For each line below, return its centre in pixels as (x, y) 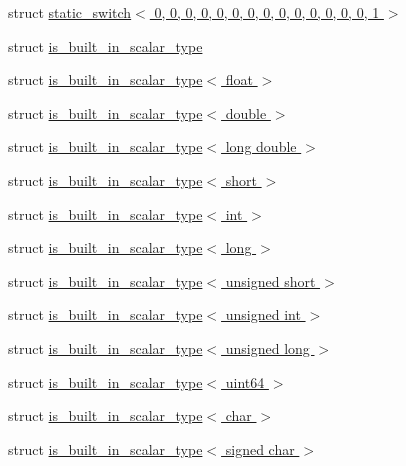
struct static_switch (70, 12)
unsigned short (270, 280)
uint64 (245, 381)
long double (261, 146)
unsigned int (263, 314)
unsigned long (267, 347)
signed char (260, 448)
